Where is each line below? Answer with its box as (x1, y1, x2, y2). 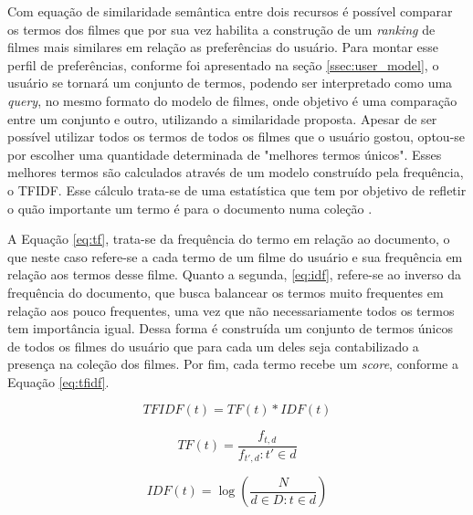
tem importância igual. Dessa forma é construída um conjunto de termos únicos (7, 319, 453, 338)
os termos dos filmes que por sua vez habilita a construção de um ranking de (7, 19, 436, 38)
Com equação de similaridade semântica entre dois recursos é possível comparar (7, 2, 453, 20)
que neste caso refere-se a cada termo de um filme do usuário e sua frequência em (7, 247, 463, 266)
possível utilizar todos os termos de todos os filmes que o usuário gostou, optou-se (7, 127, 466, 146)
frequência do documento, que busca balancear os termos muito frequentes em (7, 282, 444, 301)
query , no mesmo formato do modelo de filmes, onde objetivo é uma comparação (7, 90, 457, 110)
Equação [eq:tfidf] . (7, 372, 110, 391)
